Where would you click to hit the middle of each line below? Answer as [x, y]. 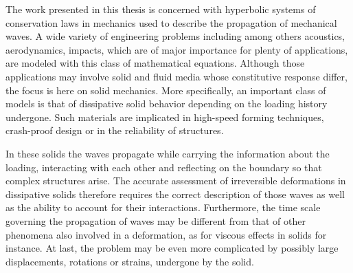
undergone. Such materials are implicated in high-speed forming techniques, [165, 117]
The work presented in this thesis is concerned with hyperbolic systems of [161, 9]
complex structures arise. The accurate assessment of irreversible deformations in [176, 181]
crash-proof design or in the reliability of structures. [115, 130]
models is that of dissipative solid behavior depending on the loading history [167, 103]
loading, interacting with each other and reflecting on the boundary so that [164, 167]
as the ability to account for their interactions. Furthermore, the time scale [163, 207]
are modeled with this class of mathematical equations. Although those [155, 63]
